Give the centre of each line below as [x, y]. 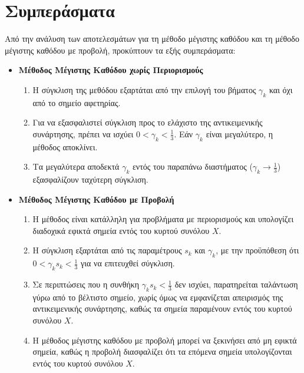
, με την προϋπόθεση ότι [257, 250]
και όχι [281, 89]
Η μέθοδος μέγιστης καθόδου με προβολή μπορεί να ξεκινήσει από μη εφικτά [165, 340]
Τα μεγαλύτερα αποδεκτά [76, 166]
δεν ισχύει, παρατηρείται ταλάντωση [236, 284]
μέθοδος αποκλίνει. [65, 146]
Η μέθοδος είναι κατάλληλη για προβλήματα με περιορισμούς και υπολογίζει [163, 219]
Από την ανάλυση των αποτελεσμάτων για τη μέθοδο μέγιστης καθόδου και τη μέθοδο [152, 39]
